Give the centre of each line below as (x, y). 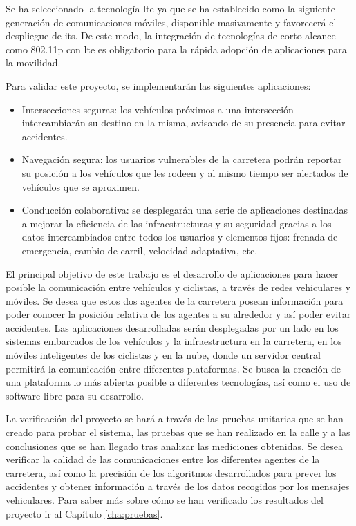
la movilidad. (33, 63)
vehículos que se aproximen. (81, 186)
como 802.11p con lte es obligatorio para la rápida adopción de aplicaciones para (176, 49)
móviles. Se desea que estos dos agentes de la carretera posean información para (175, 300)
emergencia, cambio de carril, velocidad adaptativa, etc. (140, 250)
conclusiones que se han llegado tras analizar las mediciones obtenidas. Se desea (174, 445)
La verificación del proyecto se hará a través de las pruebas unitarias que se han (175, 419)
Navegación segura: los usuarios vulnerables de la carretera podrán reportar (182, 159)
